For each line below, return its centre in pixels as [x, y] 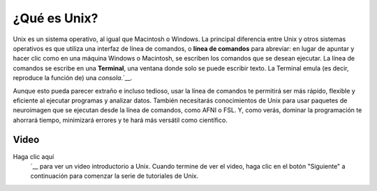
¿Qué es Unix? [56, 18]
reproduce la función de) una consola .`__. [73, 78]
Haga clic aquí [34, 156]
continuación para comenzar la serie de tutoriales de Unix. [114, 176]
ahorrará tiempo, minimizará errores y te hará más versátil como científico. [120, 120]
